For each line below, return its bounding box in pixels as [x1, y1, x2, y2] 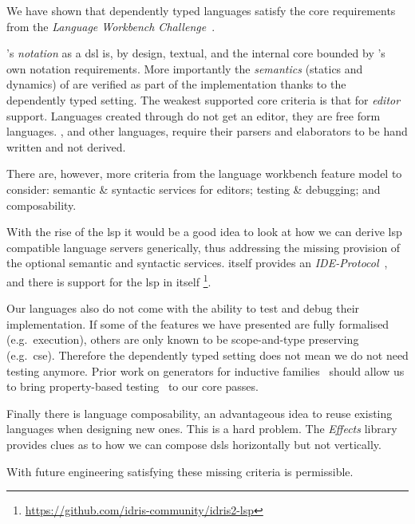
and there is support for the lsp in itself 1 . [6, 270, 211, 290]
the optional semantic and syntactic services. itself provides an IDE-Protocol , [6, 254, 388, 271]
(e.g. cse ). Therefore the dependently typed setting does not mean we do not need [6, 346, 409, 363]
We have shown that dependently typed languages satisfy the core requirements [6, 2, 396, 18]
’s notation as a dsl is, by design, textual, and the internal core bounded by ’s [6, 45, 385, 61]
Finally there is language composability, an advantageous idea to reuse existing [6, 404, 393, 421]
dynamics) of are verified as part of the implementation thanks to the [6, 76, 346, 93]
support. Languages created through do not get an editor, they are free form [6, 107, 381, 124]
